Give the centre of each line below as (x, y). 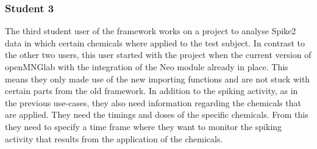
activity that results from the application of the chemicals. (114, 138)
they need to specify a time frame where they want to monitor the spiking (144, 126)
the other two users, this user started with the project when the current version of (158, 55)
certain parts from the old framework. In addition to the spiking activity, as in (151, 91)
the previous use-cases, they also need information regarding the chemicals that (153, 102)
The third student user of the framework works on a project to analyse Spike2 (151, 31)
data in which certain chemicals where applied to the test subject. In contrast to (155, 42)
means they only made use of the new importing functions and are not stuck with (158, 78)
